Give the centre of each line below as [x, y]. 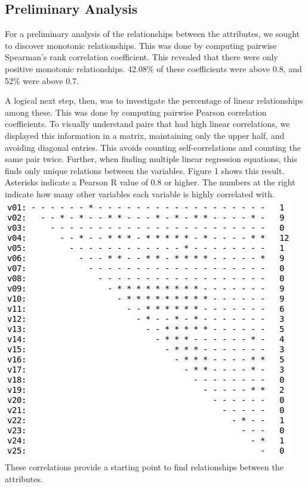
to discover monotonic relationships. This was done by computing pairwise [141, 45]
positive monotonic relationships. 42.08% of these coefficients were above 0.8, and [153, 68]
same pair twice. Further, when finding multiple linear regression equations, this [151, 159]
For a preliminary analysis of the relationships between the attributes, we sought [152, 34]
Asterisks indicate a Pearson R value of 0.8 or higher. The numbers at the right [150, 182]
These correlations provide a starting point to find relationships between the [144, 467]
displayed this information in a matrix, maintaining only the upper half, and [145, 135]
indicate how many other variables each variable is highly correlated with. [140, 193]
